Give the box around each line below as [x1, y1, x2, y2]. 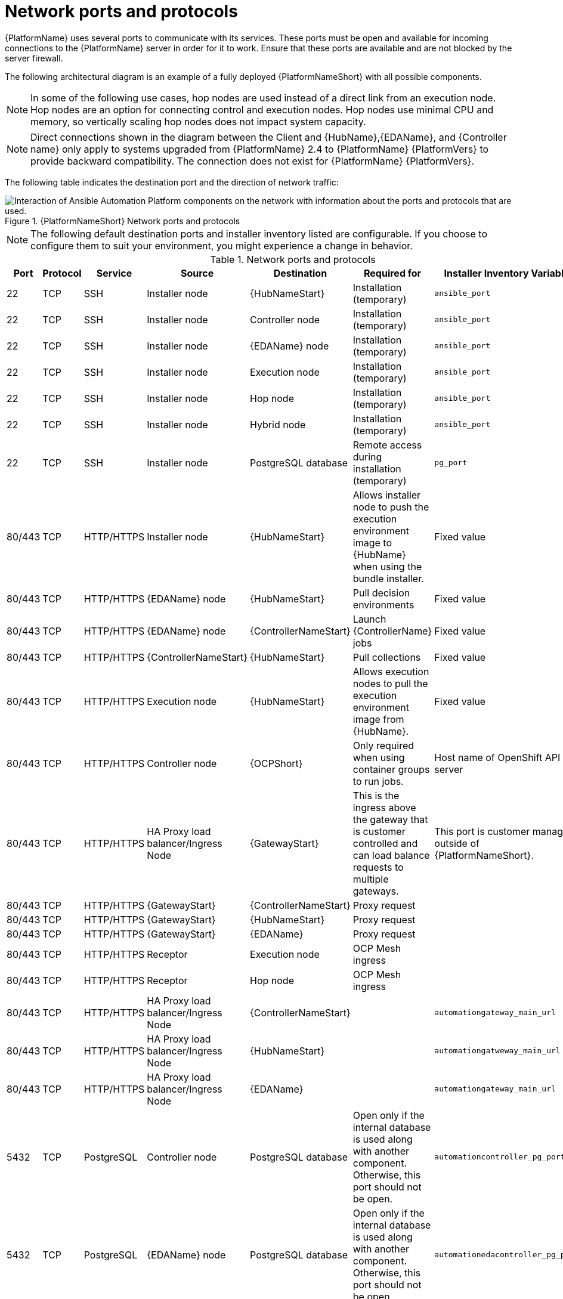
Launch [352, 613, 386, 625]
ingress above [352, 801, 416, 814]
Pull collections [352, 651, 421, 663]
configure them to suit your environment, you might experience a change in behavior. [30, 239, 413, 252]
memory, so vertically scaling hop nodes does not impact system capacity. [30, 115, 366, 128]
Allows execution [352, 665, 429, 678]
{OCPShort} [250, 757, 303, 769]
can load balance [352, 849, 430, 861]
